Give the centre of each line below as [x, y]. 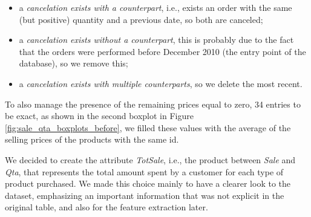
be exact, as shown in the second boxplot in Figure [99, 116]
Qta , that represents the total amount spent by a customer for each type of [144, 171]
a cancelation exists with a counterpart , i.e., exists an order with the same [155, 7]
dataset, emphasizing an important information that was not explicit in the [145, 195]
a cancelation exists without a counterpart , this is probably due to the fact [156, 40]
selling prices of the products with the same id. [92, 139]
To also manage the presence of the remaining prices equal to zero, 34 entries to [153, 104]
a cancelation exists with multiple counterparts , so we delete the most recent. [161, 83]
